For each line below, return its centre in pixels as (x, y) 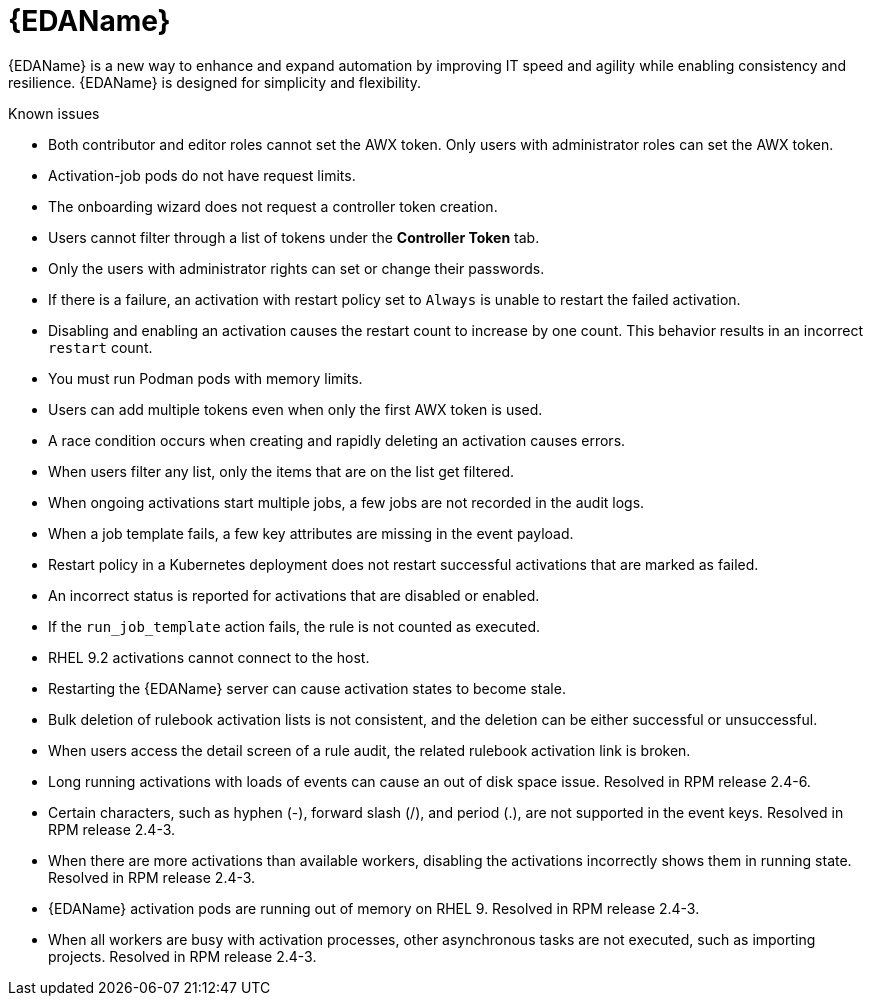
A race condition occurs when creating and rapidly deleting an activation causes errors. (337, 440)
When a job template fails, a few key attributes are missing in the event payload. (311, 533)
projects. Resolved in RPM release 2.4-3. (182, 956)
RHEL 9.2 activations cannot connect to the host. (209, 657)
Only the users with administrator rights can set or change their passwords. (296, 268)
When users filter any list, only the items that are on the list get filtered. (281, 471)
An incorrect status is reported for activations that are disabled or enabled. (294, 595)
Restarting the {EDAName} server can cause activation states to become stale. (307, 688)
